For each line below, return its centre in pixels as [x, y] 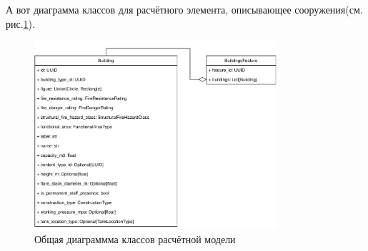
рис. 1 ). [20, 23]
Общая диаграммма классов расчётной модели [135, 239]
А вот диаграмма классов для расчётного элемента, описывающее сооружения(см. [184, 9]
